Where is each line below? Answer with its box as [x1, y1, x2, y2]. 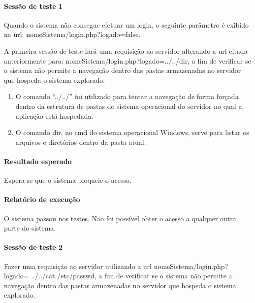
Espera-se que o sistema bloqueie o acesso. [4, 175, 131, 185]
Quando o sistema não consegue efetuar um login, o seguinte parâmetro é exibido [4, 19, 249, 30]
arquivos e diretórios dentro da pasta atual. [15, 136, 146, 147]
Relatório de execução [4, 194, 80, 204]
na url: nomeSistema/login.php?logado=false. [4, 29, 141, 39]
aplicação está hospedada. [15, 110, 94, 121]
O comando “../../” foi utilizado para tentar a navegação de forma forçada [15, 91, 239, 101]
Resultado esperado [4, 156, 72, 166]
